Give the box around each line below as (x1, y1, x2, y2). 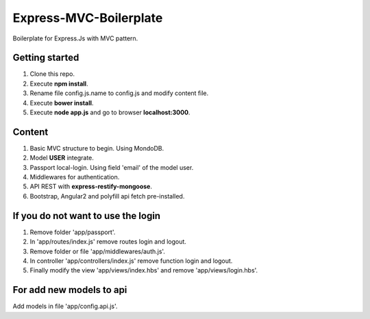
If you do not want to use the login (12, 209, 161, 222)
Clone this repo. (29, 70, 75, 78)
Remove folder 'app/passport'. (29, 228, 116, 236)
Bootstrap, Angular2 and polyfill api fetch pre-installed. (29, 192, 185, 200)
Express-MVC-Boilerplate (12, 10, 163, 25)
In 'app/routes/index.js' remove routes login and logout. (29, 238, 186, 246)
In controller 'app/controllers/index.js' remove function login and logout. (29, 257, 233, 265)
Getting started (12, 52, 79, 64)
